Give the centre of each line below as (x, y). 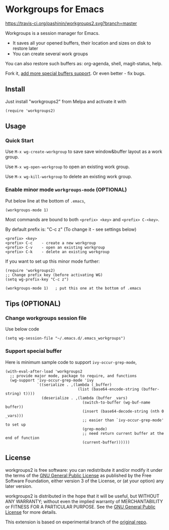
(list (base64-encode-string (108, 389)
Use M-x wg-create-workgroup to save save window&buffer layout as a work (84, 152)
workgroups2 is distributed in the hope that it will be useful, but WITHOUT (82, 496)
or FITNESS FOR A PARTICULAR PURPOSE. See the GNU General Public (80, 507)
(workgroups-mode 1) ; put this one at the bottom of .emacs (73, 288)
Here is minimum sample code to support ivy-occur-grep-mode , (71, 362)
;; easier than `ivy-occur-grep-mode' (123, 420)
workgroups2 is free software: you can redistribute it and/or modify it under (84, 470)
